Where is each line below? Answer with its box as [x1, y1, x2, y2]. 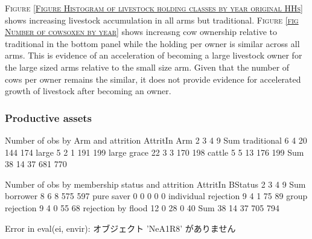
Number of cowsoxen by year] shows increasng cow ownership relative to [5, 25, 277, 38]
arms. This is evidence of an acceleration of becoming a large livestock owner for [5, 49, 302, 62]
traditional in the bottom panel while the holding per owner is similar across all [5, 37, 300, 49]
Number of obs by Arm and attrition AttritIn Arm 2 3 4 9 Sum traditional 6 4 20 [5, 133, 307, 146]
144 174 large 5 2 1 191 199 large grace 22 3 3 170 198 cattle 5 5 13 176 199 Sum [5, 145, 304, 158]
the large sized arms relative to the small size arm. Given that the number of [5, 60, 290, 73]
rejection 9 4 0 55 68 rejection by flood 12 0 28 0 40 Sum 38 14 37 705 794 [5, 201, 280, 214]
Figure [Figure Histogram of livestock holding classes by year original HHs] [5, 2, 303, 14]
